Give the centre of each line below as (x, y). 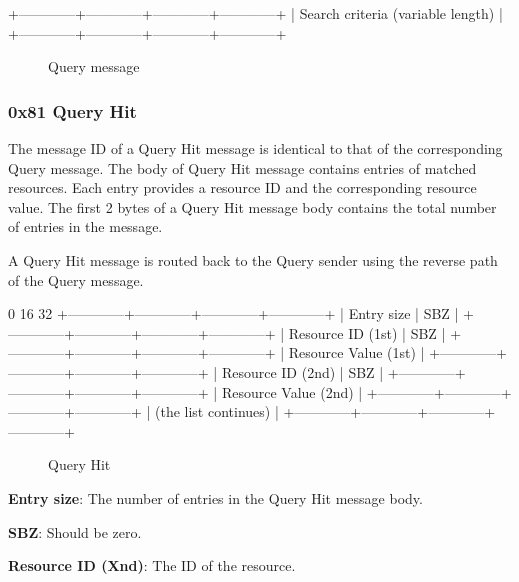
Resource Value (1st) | (356, 352)
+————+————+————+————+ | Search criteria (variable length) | (255, 13)
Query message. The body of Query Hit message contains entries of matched (242, 167)
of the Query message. (76, 279)
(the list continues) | (216, 411)
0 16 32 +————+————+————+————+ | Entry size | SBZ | (233, 313)
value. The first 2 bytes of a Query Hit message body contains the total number (252, 206)
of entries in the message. (85, 226)
